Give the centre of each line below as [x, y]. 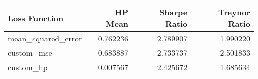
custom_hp [28, 67]
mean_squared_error [45, 38]
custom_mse [30, 53]
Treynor [234, 12]
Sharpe [173, 12]
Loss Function [36, 18]
